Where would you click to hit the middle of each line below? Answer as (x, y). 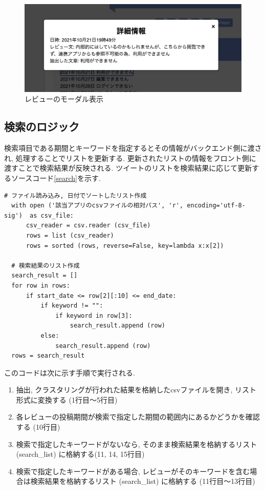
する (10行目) (38, 427)
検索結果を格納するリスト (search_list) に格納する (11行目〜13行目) (143, 481)
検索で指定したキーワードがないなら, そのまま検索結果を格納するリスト (137, 444)
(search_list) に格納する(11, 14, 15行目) (80, 454)
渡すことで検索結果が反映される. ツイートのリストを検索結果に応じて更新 (128, 168)
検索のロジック (42, 126)
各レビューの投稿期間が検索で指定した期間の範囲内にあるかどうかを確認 (138, 417)
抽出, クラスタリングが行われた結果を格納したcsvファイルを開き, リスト (136, 390)
